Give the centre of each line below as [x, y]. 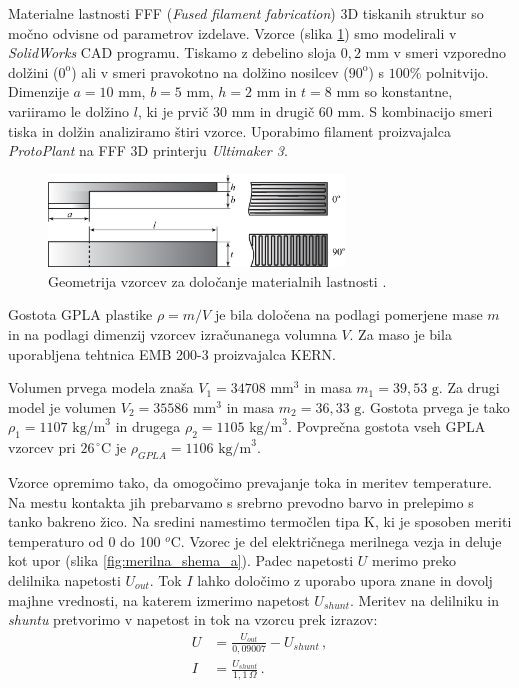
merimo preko [414, 560]
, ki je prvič [173, 110]
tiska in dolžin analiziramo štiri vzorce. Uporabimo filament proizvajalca [229, 130]
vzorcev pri [42, 447]
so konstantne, [408, 91]
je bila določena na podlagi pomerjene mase [348, 314]
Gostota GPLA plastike [80, 314]
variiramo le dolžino [69, 110]
